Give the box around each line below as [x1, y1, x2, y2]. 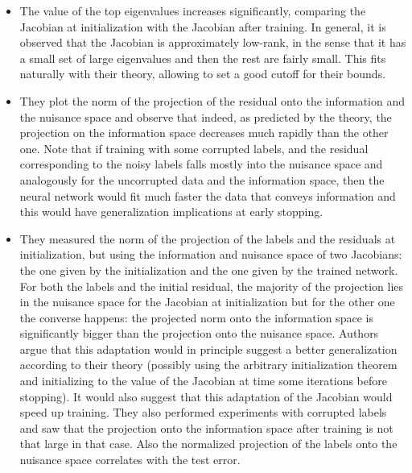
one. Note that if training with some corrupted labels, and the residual [19, 139, 369, 156]
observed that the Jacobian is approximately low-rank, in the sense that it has [19, 34, 406, 51]
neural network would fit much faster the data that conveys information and [19, 187, 396, 204]
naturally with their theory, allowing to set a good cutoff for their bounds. [19, 65, 386, 82]
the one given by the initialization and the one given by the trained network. [19, 261, 398, 278]
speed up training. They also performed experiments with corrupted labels [19, 404, 387, 421]
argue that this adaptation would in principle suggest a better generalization [19, 340, 398, 357]
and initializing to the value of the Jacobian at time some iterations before [19, 372, 387, 389]
